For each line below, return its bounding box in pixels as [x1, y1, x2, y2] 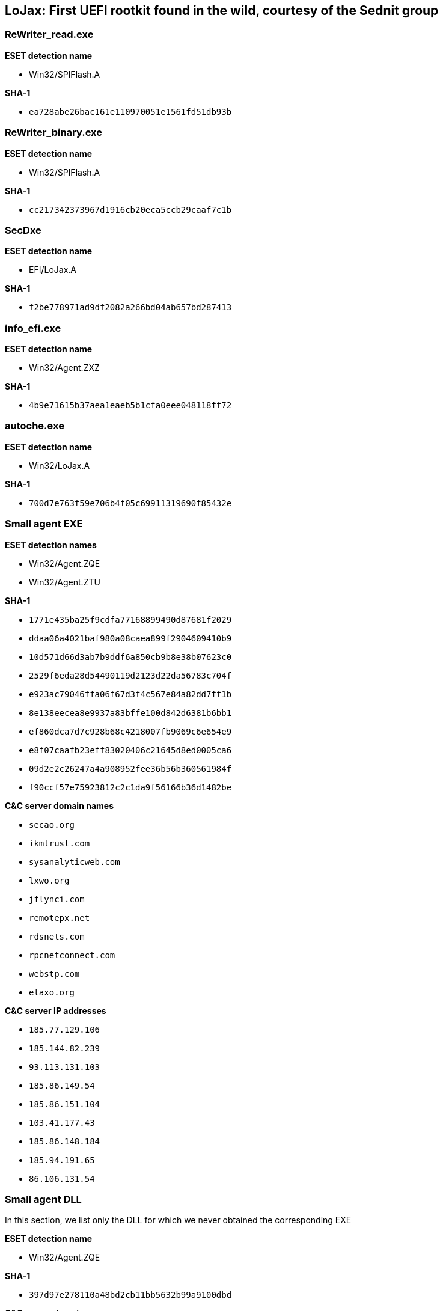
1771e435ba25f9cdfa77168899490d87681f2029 [29, 614, 232, 625]
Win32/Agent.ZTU [29, 576, 100, 587]
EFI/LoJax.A [29, 264, 76, 275]
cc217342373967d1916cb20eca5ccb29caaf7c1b [29, 204, 232, 215]
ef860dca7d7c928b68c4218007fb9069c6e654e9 [29, 726, 232, 736]
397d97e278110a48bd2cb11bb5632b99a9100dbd [29, 1290, 232, 1300]
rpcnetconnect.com [29, 950, 115, 960]
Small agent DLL [5, 1193, 82, 1205]
